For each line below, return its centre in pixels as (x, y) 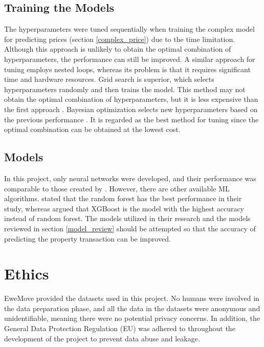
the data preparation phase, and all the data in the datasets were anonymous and (132, 308)
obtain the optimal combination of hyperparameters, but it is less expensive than (131, 99)
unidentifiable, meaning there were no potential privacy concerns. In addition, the (132, 318)
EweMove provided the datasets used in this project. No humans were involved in (132, 298)
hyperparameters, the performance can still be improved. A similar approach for (130, 59)
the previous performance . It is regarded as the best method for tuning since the (131, 119)
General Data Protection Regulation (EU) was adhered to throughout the (120, 328)
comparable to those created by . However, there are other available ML (117, 188)
